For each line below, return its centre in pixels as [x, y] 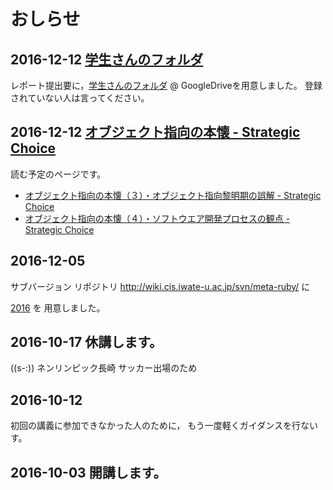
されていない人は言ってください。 [80, 98]
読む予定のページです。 [58, 174]
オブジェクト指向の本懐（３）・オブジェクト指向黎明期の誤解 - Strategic [173, 195]
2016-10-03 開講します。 [88, 472]
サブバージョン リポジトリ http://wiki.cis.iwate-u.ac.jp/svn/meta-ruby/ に [160, 286]
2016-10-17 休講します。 [86, 342]
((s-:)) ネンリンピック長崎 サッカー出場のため [104, 368]
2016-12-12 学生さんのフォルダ [107, 59]
